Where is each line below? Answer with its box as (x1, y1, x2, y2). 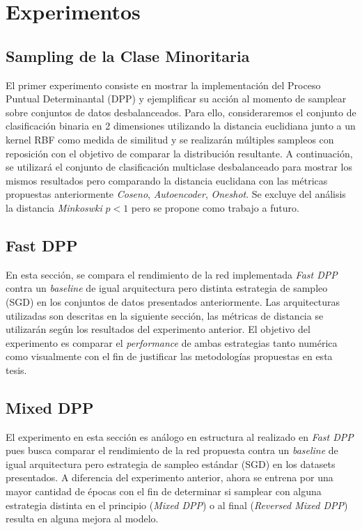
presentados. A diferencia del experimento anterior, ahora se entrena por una (6, 470, 333, 485)
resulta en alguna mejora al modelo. (6, 511, 159, 526)
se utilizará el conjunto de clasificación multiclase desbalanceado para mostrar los (6, 159, 352, 174)
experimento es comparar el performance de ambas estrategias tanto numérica (6, 335, 338, 350)
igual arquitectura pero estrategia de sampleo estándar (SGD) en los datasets (6, 456, 336, 471)
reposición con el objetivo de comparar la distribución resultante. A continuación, (6, 146, 353, 160)
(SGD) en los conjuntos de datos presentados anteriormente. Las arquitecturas (6, 294, 340, 309)
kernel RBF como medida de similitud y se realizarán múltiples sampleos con (6, 132, 334, 146)
